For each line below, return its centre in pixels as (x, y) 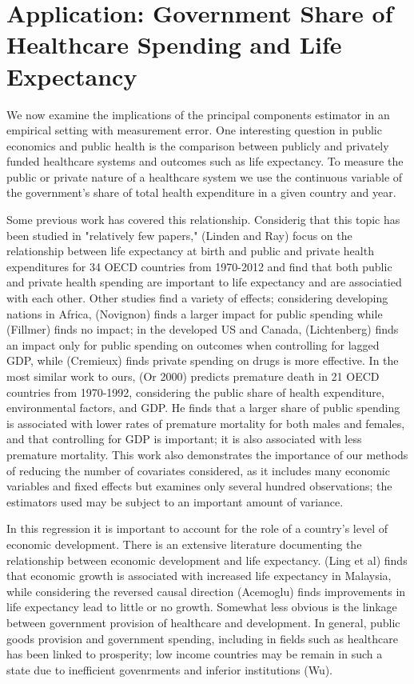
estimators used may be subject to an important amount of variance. (175, 501)
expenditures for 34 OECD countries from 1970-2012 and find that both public (199, 266)
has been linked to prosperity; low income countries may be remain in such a (195, 654)
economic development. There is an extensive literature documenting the (184, 544)
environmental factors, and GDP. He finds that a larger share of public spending (203, 408)
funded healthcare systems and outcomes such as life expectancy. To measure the (205, 161)
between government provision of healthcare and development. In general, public (203, 622)
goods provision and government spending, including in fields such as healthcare (202, 638)
